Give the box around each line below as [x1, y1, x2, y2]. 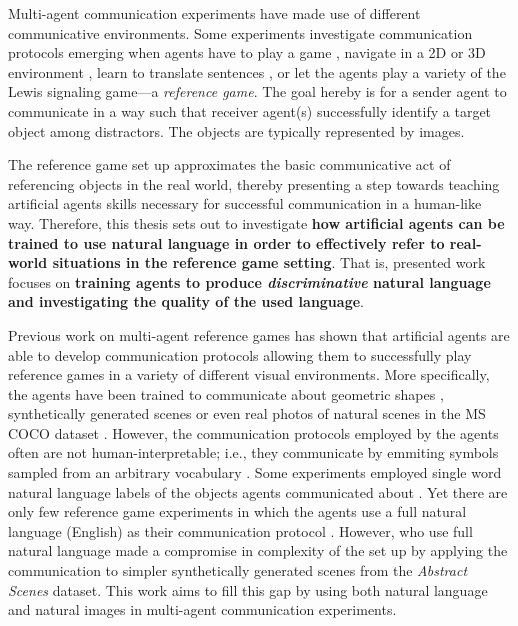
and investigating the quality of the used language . [8, 291, 364, 312]
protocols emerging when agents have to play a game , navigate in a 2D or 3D [8, 42, 486, 63]
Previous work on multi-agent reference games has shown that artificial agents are [8, 324, 510, 345]
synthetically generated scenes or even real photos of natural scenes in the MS [8, 403, 486, 424]
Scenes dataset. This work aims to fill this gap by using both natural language [8, 579, 488, 600]
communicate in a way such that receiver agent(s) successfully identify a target [8, 100, 492, 121]
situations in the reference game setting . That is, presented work [52, 252, 486, 273]
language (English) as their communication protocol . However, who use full [8, 520, 473, 541]
